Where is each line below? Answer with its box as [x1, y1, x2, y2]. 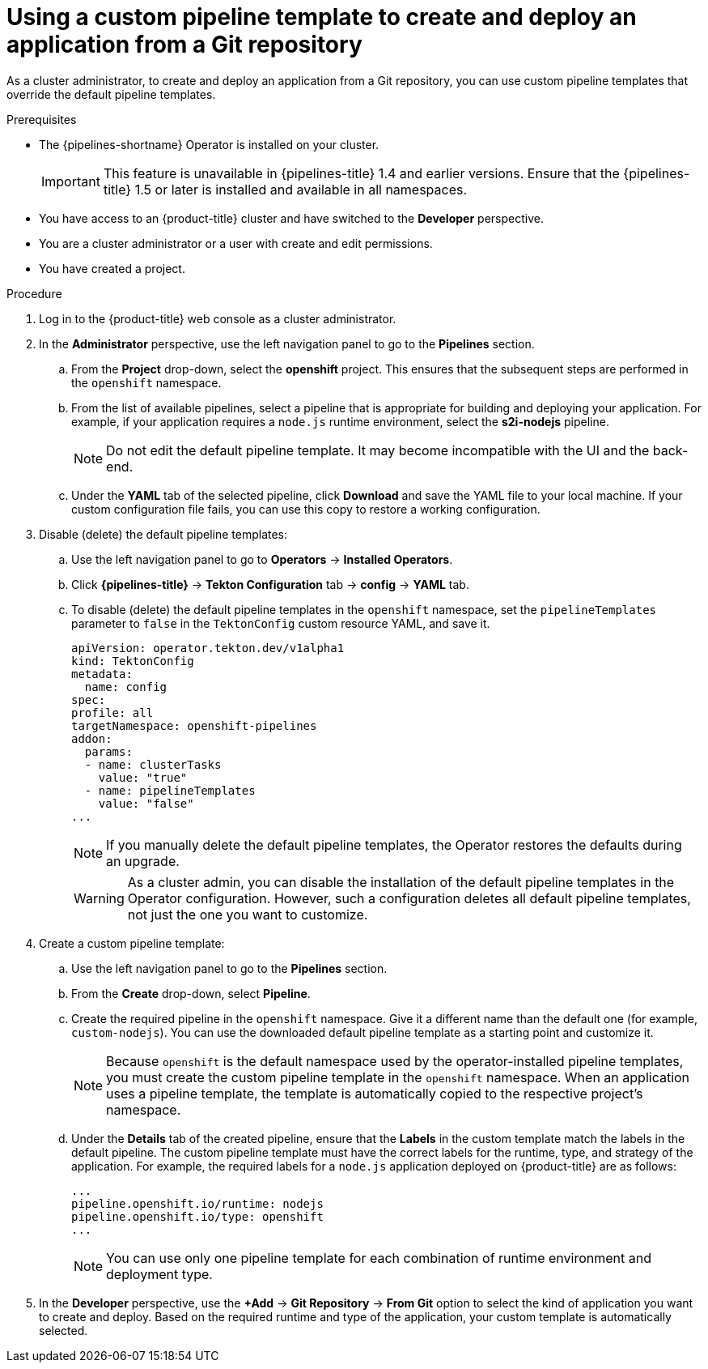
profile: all [71, 706, 154, 719]
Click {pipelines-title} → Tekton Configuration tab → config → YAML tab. [71, 577, 469, 591]
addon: [71, 731, 112, 745]
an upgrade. [106, 852, 180, 869]
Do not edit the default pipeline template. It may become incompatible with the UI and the [106, 441, 650, 458]
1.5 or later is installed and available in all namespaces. [134, 181, 468, 198]
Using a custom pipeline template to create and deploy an [6, 3, 637, 31]
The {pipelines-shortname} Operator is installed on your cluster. [39, 137, 379, 151]
